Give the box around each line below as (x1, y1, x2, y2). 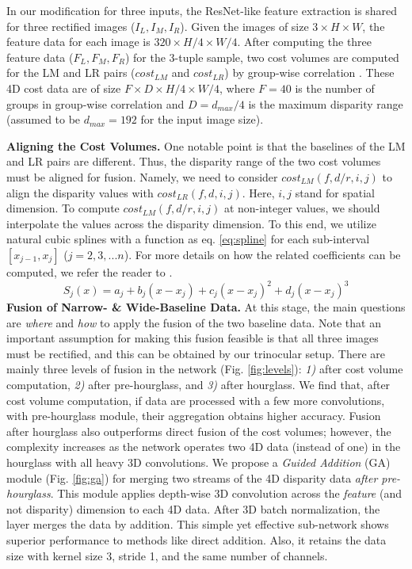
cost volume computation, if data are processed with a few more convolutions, (6, 391, 385, 408)
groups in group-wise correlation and (6, 95, 185, 112)
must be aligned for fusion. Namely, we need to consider (6, 168, 278, 185)
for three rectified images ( (6, 17, 135, 34)
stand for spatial (295, 184, 375, 200)
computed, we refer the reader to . (6, 263, 173, 280)
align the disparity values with (6, 184, 154, 200)
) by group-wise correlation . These (224, 64, 395, 81)
